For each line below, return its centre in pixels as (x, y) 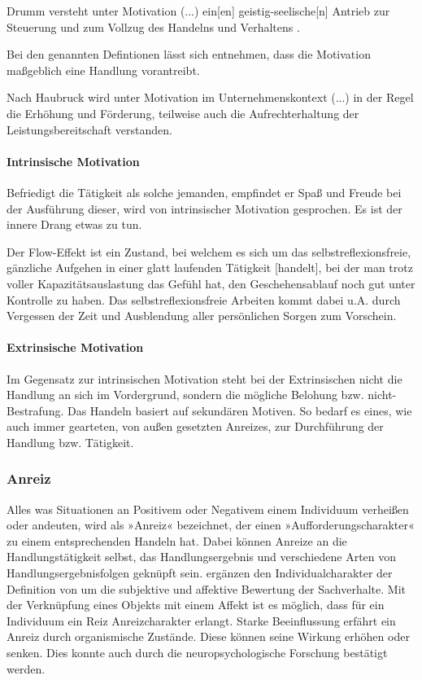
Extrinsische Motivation (75, 347)
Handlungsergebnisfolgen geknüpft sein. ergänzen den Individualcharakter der (200, 573)
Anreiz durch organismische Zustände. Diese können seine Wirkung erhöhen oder (208, 636)
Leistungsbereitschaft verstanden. (89, 129)
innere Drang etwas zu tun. (74, 224)
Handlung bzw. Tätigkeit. (70, 442)
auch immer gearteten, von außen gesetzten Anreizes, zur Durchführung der (195, 426)
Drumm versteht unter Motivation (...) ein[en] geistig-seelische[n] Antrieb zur (198, 11)
